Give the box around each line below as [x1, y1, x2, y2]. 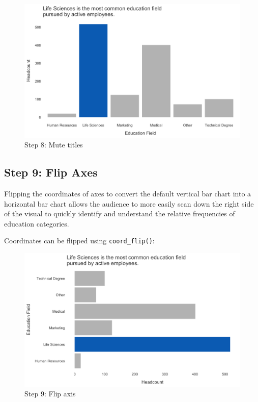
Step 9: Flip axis [24, 388, 76, 399]
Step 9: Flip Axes [4, 164, 98, 180]
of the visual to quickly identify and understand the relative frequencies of [4, 208, 235, 219]
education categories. [4, 218, 69, 229]
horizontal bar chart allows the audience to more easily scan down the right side [4, 198, 254, 209]
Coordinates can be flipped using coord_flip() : [4, 235, 155, 246]
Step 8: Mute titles [24, 139, 83, 150]
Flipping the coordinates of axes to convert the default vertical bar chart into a [4, 188, 251, 199]
